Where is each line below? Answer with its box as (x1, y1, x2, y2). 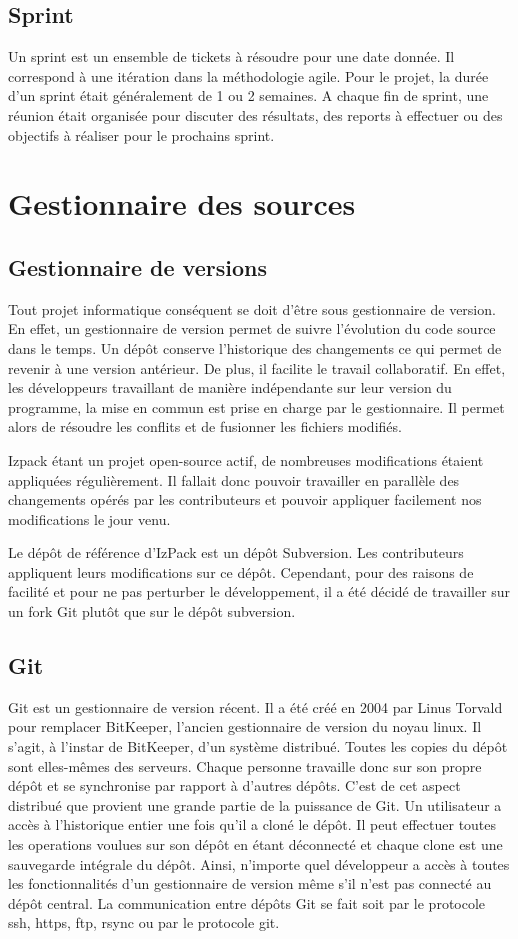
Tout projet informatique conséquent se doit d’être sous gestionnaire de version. (8, 298, 496, 319)
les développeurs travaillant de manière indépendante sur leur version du (8, 377, 452, 398)
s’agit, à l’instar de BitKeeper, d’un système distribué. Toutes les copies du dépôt (8, 736, 508, 757)
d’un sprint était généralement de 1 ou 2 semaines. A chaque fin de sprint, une (8, 85, 489, 106)
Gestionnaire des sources (8, 183, 356, 224)
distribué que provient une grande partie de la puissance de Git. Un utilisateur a (8, 794, 502, 815)
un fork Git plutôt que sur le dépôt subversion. (8, 601, 296, 622)
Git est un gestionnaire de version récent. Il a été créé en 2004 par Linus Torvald (8, 696, 503, 717)
